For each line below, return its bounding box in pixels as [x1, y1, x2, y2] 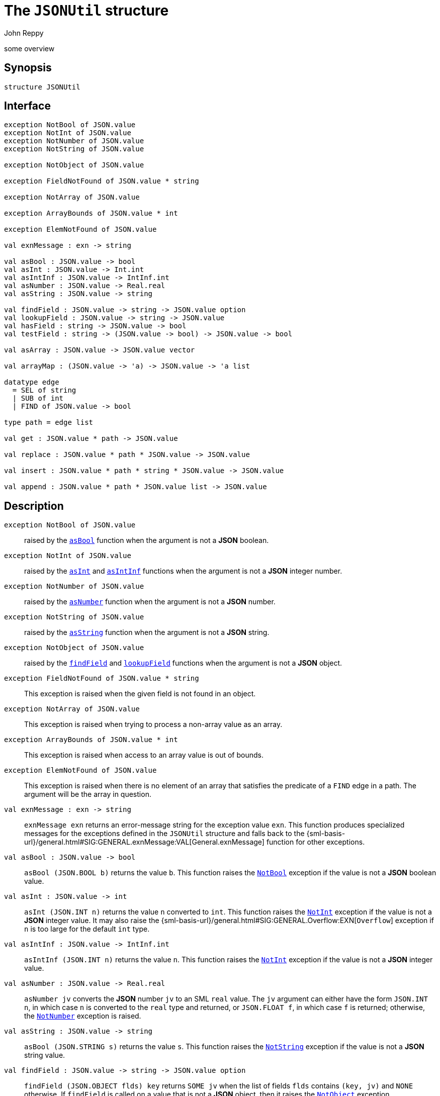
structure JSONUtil [4, 82, 80, 91]
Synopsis [4, 61, 52, 74]
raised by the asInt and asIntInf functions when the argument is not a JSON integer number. [24, 567, 342, 576]
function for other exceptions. [266, 838, 365, 847]
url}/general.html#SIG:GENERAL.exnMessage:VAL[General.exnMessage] [24, 838, 265, 847]
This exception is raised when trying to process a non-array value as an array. [24, 720, 283, 729]
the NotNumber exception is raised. [24, 1012, 141, 1021]
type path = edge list [4, 418, 94, 427]
